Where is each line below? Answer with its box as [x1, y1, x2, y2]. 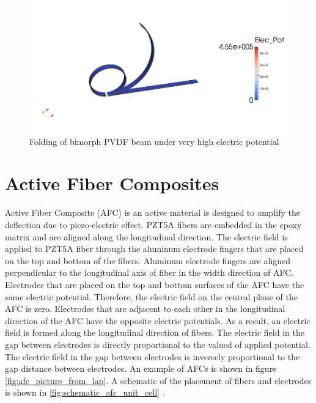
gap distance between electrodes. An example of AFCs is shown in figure [5, 362, 277, 375]
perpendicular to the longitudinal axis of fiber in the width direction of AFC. [5, 266, 294, 279]
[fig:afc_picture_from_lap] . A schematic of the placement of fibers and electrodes [5, 374, 312, 386]
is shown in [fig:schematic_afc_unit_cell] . [5, 386, 165, 399]
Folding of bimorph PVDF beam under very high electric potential [29, 135, 279, 147]
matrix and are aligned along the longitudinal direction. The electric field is [5, 230, 288, 243]
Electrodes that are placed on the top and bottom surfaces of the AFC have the [5, 278, 304, 290]
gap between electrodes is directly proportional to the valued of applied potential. [5, 338, 310, 350]
